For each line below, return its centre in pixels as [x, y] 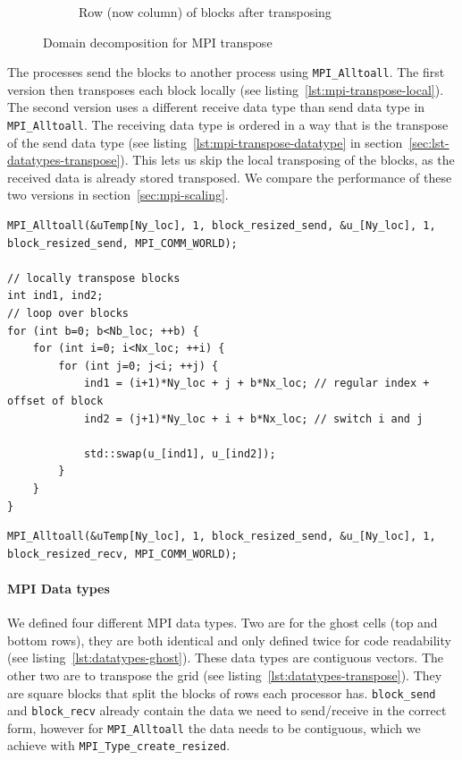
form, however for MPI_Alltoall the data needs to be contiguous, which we [214, 727]
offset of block [55, 401]
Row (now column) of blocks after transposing [205, 12]
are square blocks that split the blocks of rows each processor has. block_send [222, 692]
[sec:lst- [429, 142]
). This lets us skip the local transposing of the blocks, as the [287, 160]
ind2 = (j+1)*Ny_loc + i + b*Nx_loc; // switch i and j [253, 418]
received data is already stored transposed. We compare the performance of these [230, 177]
